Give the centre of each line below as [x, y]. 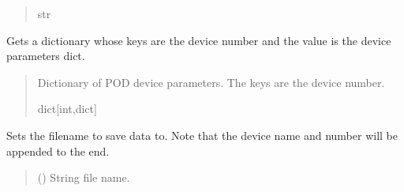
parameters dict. [46, 56]
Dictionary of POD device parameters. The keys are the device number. [211, 82]
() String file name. [84, 177]
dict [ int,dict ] [67, 109]
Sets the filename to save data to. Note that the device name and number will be [202, 135]
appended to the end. [58, 151]
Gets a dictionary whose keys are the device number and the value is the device [199, 40]
